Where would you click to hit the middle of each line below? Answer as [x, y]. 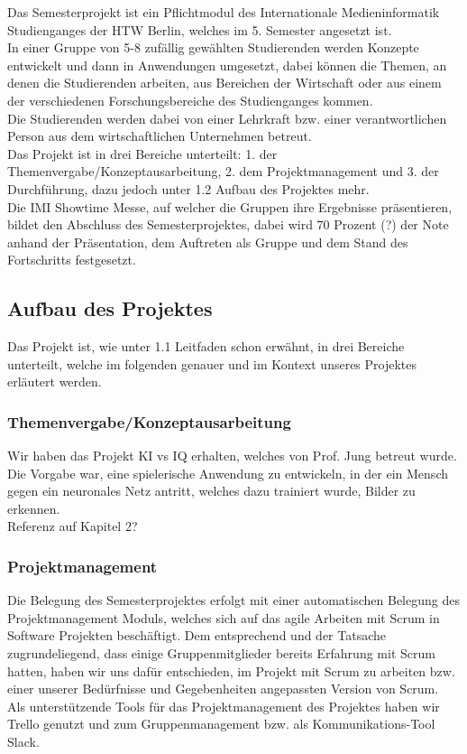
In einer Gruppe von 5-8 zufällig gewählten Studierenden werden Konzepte [213, 47]
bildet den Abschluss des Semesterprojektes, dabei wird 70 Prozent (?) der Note [228, 224]
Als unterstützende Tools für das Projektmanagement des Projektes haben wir [224, 706]
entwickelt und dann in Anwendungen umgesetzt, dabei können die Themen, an [227, 65]
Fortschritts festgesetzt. [72, 260]
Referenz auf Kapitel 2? [73, 526]
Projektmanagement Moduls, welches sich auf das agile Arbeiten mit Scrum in [224, 617]
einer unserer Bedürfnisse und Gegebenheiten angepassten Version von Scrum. [223, 689]
